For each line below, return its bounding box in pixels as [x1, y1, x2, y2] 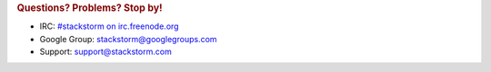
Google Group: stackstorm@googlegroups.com [39, 33, 217, 44]
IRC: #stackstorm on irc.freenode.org [39, 21, 179, 31]
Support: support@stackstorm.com [39, 46, 172, 58]
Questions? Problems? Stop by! [16, 2, 163, 13]
